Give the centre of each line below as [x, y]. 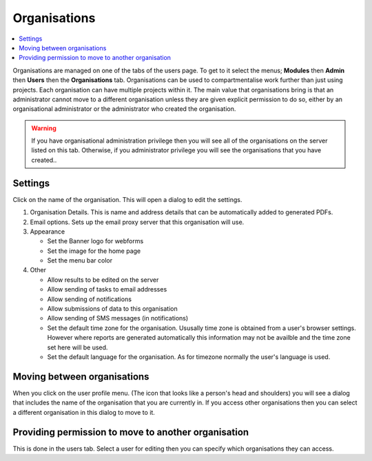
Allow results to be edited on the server [103, 280]
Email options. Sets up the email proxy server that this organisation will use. [137, 222]
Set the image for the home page [94, 251]
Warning [44, 128]
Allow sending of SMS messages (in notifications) [118, 318]
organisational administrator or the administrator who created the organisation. [124, 109]
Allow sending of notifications [90, 299]
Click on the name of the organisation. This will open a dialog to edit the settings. [127, 199]
